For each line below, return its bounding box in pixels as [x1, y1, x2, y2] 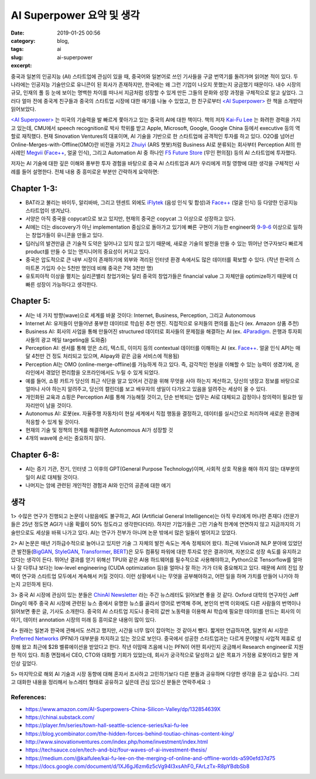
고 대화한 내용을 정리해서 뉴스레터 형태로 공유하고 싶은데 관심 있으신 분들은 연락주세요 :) [11, 679, 211, 686]
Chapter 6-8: [11, 450, 60, 460]
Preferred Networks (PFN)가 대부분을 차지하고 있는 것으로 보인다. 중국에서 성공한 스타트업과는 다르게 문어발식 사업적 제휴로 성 [11, 635, 301, 642]
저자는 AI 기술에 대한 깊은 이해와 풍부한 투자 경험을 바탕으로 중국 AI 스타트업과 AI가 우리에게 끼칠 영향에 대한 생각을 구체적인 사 [11, 160, 300, 167]
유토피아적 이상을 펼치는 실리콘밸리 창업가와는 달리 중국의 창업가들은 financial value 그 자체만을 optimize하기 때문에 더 [25, 273, 298, 280]
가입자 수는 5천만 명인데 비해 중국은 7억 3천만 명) [41, 264, 153, 271]
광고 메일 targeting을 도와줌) [41, 336, 107, 343]
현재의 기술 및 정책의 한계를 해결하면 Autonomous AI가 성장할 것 [25, 426, 174, 433]
